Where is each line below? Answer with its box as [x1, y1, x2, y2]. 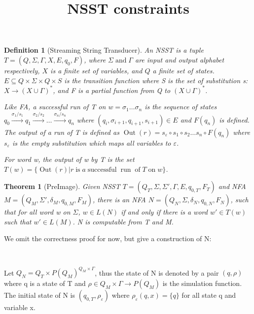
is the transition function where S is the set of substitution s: [64, 75, 248, 85]
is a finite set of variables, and [50, 65, 143, 75]
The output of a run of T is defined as [4, 126, 119, 137]
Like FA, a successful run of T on [4, 101, 106, 112]
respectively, [4, 65, 40, 75]
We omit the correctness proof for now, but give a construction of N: [4, 233, 212, 243]
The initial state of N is [4, 290, 75, 300]
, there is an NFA [92, 194, 146, 205]
